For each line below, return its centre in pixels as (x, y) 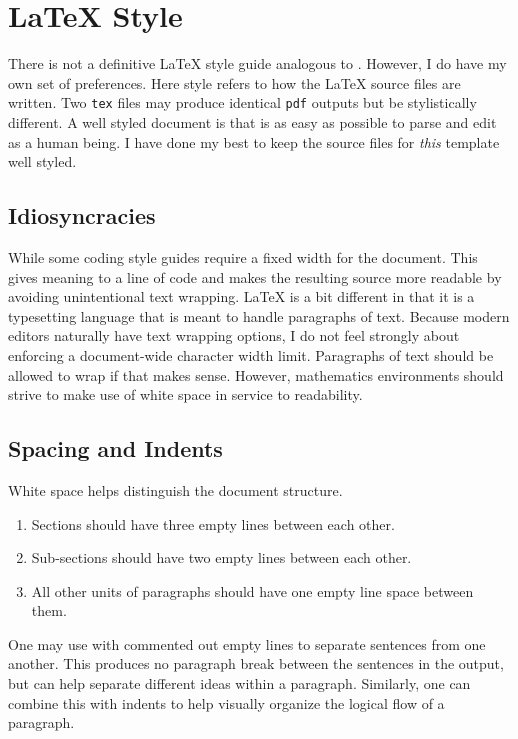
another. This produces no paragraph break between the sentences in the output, (256, 663)
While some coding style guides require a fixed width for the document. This (243, 256)
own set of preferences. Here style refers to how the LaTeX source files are (234, 82)
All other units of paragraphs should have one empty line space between (252, 590)
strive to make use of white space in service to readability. (185, 394)
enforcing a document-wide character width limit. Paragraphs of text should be (251, 354)
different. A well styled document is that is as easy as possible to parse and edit (252, 121)
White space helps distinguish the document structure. (175, 489)
